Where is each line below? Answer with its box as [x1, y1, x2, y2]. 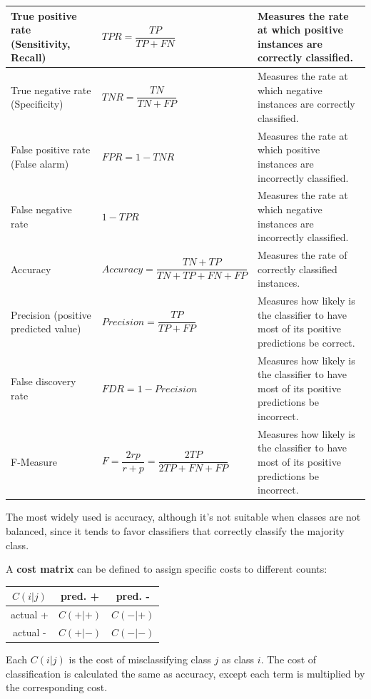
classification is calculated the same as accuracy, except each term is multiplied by [6, 665, 365, 680]
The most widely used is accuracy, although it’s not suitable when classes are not [6, 509, 361, 524]
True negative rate [11, 82, 91, 97]
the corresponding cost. [6, 680, 108, 695]
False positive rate [11, 142, 91, 157]
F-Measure [11, 454, 57, 469]
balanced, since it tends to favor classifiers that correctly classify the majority [6, 523, 345, 538]
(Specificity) [11, 96, 63, 111]
